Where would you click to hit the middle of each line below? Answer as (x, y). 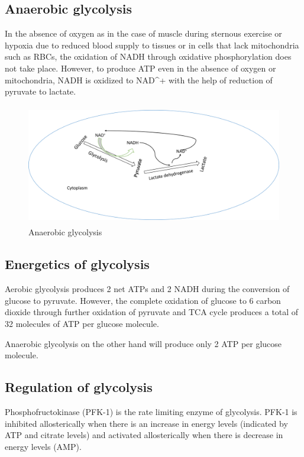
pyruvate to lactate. (41, 91)
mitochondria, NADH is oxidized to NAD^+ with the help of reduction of (139, 80)
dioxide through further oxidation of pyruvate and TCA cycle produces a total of (152, 312)
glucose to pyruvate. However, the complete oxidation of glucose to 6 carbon (143, 300)
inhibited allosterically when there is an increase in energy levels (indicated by (146, 423)
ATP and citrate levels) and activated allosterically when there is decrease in (144, 435)
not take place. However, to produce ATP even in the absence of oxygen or (140, 68)
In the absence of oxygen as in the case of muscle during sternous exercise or (143, 33)
